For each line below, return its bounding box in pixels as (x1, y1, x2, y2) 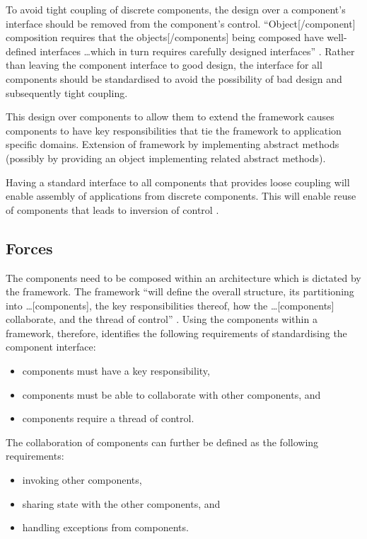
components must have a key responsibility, (22, 363, 210, 378)
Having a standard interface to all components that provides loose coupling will (6, 174, 350, 189)
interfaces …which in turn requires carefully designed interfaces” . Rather (40, 43, 355, 58)
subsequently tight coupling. (6, 85, 128, 100)
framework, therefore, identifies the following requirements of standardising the (6, 325, 347, 340)
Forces (6, 237, 53, 259)
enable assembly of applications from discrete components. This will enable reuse (6, 188, 356, 203)
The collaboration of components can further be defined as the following (6, 434, 319, 449)
